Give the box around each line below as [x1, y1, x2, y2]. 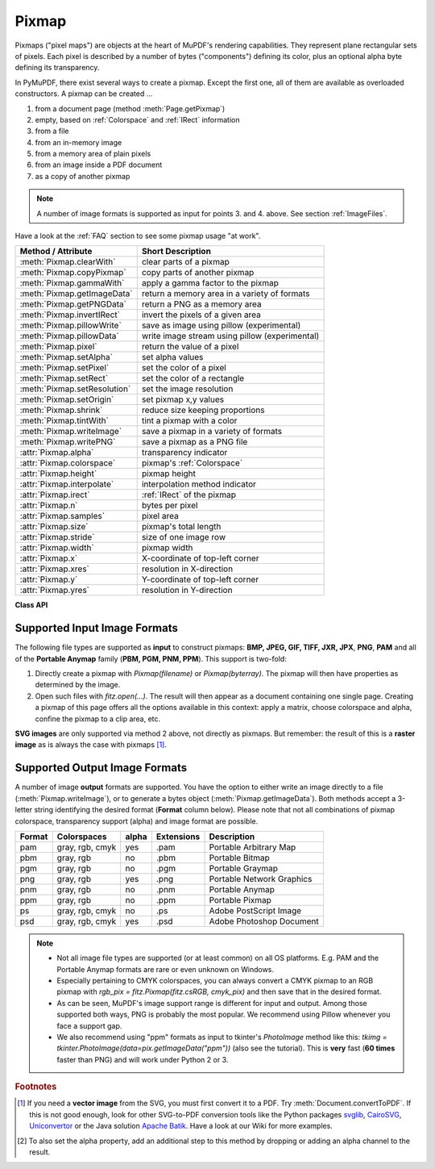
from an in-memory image [35, 137, 122, 147]
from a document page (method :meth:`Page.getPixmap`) [35, 103, 226, 113]
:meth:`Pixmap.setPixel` [19, 362, 110, 374]
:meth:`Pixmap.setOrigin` [19, 394, 114, 405]
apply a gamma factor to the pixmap [141, 278, 280, 289]
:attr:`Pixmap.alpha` [19, 447, 94, 458]
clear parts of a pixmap [141, 257, 230, 268]
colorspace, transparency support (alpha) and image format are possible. [14, 816, 259, 826]
